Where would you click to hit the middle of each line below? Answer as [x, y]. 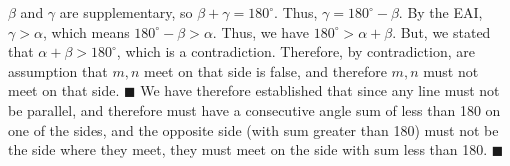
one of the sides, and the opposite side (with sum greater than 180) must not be [253, 129]
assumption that [58, 70]
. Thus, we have [260, 31]
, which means [86, 31]
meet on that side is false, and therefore [265, 70]
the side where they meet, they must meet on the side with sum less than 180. [248, 149]
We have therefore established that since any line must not [320, 90]
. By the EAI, [440, 12]
